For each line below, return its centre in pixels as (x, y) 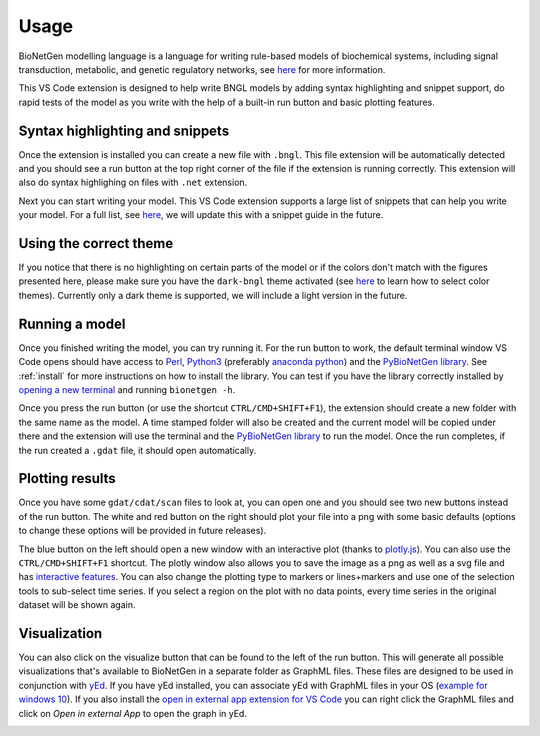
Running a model (72, 323)
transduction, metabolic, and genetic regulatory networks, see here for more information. (202, 69)
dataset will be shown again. (77, 605)
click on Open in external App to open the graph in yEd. (132, 713)
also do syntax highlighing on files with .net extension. (133, 182)
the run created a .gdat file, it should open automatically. (137, 450)
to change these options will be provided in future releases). (142, 531)
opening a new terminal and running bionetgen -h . (127, 389)
